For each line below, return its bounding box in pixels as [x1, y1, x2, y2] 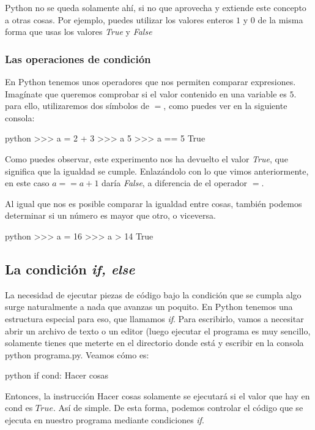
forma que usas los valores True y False [5, 25, 152, 38]
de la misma [258, 13, 303, 26]
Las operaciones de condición [5, 51, 151, 66]
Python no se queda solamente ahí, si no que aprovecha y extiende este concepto [5, 1, 306, 13]
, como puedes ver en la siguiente [163, 99, 287, 112]
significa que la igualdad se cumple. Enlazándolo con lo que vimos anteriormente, [5, 164, 309, 177]
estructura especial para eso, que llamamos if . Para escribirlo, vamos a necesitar [5, 312, 304, 325]
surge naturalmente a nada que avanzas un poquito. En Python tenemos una [5, 300, 293, 313]
